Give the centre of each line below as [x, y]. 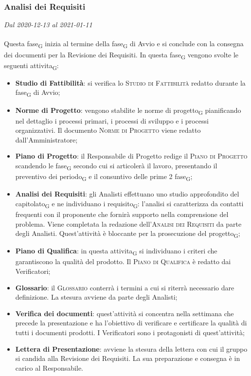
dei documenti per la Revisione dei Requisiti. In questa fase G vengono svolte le [121, 55]
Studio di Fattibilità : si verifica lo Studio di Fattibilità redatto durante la [130, 82]
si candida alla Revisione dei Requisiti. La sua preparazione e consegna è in [128, 358]
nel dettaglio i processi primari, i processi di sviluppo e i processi [112, 120]
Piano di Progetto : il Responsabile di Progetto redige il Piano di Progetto [131, 156]
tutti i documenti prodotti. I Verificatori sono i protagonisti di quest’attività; [130, 332]
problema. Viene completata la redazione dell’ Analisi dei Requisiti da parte [128, 224]
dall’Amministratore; [46, 139]
